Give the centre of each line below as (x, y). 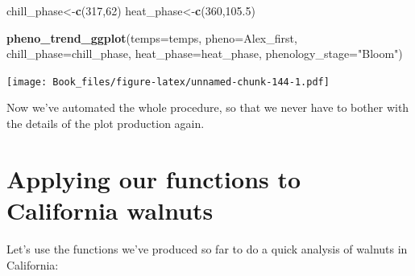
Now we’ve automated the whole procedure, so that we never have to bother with (208, 107)
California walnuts (110, 210)
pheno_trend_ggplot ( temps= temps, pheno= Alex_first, (152, 37)
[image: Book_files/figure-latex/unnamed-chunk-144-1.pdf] (168, 82)
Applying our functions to (154, 178)
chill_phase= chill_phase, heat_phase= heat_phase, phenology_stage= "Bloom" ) (205, 54)
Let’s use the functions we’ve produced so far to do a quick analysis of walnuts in (207, 248)
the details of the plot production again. (106, 124)
